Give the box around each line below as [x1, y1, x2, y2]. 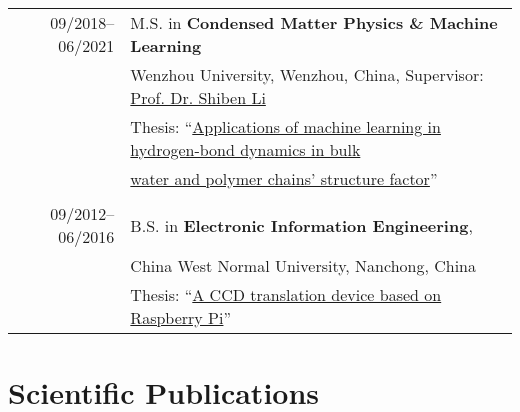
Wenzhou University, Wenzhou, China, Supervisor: [130, 63, 484, 86]
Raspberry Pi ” [130, 306, 232, 329]
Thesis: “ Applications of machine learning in [130, 115, 441, 138]
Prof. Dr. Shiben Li [130, 86, 266, 109]
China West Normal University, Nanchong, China [130, 254, 476, 277]
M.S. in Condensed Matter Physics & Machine [130, 11, 498, 34]
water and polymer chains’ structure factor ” [130, 167, 438, 190]
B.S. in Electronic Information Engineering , [130, 213, 473, 237]
